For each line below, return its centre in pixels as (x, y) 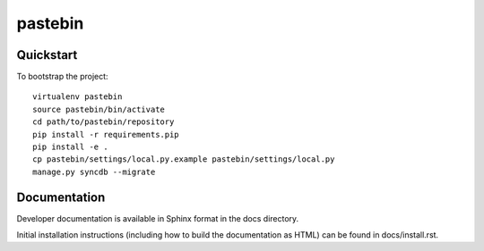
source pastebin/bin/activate (99, 109)
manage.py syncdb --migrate (94, 172)
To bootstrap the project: (62, 77)
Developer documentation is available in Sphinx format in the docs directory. (158, 218)
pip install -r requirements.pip (106, 134)
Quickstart (47, 55)
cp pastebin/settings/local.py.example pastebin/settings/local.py (184, 159)
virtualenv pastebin (78, 97)
